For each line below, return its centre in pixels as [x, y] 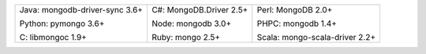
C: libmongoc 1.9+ [53, 37]
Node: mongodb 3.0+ [191, 23]
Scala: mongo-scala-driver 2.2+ [316, 37]
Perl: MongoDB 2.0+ [295, 10]
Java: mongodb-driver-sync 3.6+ [81, 10]
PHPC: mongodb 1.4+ [297, 23]
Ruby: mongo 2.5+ [186, 37]
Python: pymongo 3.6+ [62, 23]
